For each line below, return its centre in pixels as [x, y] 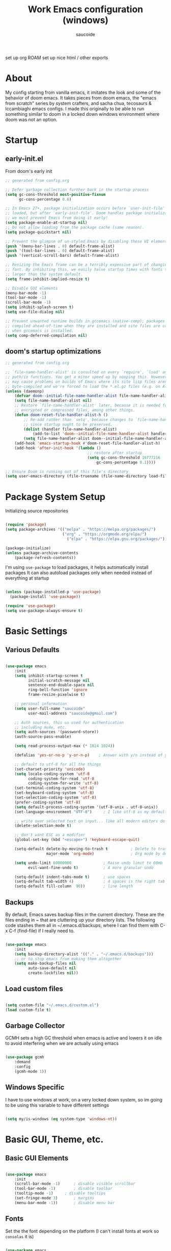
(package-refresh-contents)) [45, 558]
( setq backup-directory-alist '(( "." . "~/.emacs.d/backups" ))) [84, 954]
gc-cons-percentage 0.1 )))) [126, 462]
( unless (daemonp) [25, 391]
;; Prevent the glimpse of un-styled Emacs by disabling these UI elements [87, 241]
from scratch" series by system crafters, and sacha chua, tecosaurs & [78, 103]
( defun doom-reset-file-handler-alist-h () [61, 415]
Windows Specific [35, 1087]
